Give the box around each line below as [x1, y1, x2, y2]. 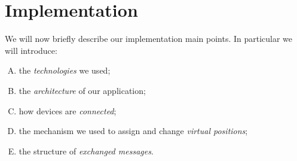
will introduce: [5, 44, 57, 56]
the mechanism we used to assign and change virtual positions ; [19, 124, 248, 137]
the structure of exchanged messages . [19, 144, 154, 157]
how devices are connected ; [19, 104, 117, 117]
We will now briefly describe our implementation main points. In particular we [5, 32, 293, 45]
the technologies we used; [19, 64, 111, 77]
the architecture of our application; [19, 84, 146, 96]
